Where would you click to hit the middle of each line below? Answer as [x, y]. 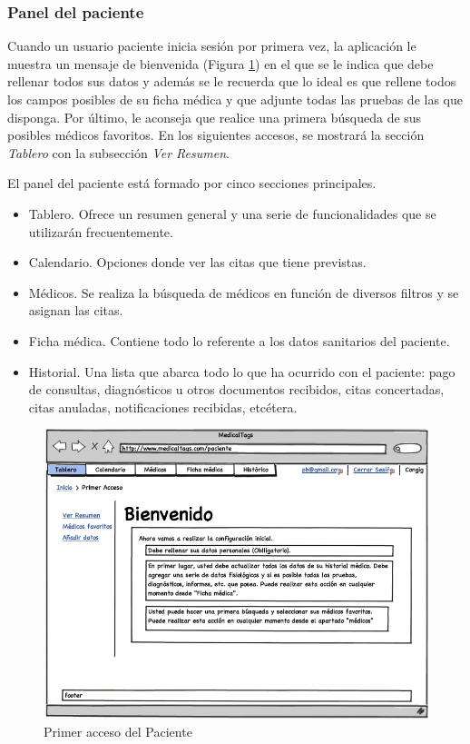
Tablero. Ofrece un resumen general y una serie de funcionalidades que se [232, 213]
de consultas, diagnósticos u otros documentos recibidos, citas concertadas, [236, 389]
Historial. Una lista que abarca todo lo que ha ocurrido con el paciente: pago [242, 371]
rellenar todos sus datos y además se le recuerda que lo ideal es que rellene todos [232, 81]
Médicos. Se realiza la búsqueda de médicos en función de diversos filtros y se [244, 292]
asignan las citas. [76, 310]
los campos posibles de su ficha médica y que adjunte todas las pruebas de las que [235, 99]
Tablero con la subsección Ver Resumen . [118, 152]
